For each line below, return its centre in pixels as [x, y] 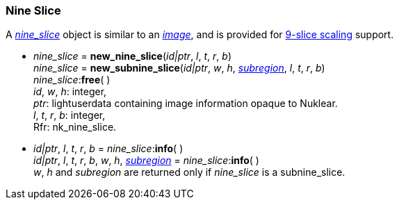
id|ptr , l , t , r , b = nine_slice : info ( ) [108, 149]
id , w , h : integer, [70, 92]
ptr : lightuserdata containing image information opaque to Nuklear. [186, 104]
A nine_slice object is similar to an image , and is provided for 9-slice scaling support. [200, 35]
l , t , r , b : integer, [70, 115]
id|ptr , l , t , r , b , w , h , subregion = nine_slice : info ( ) [146, 161]
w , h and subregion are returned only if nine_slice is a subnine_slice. [189, 172]
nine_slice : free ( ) [72, 80]
